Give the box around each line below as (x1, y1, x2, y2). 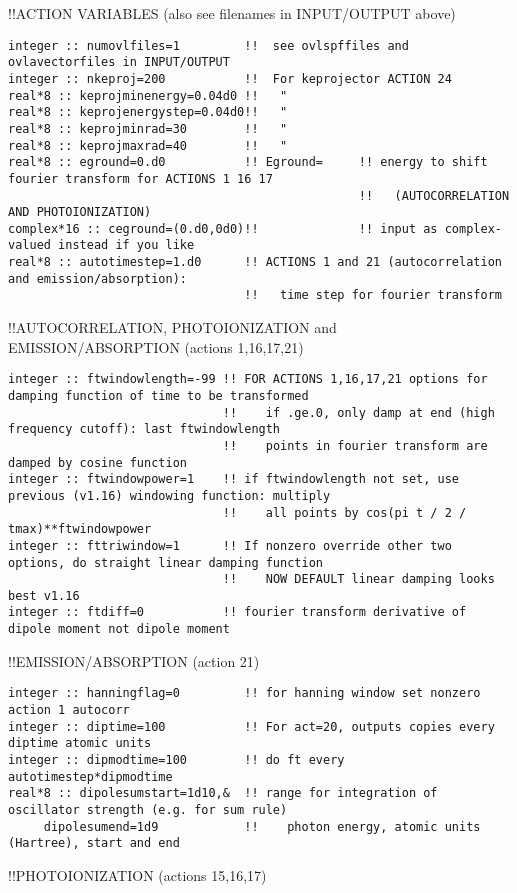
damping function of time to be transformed (8, 388, 309, 403)
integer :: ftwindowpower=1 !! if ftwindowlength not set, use (8, 472, 460, 487)
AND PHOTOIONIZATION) (8, 205, 152, 220)
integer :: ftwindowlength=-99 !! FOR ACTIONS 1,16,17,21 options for (8, 372, 488, 387)
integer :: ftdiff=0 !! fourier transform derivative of (8, 605, 467, 620)
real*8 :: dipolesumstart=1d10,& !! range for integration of (8, 786, 438, 801)
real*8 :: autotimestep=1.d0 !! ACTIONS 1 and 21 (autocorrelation (8, 255, 502, 270)
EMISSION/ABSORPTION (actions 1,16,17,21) (8, 336, 304, 357)
